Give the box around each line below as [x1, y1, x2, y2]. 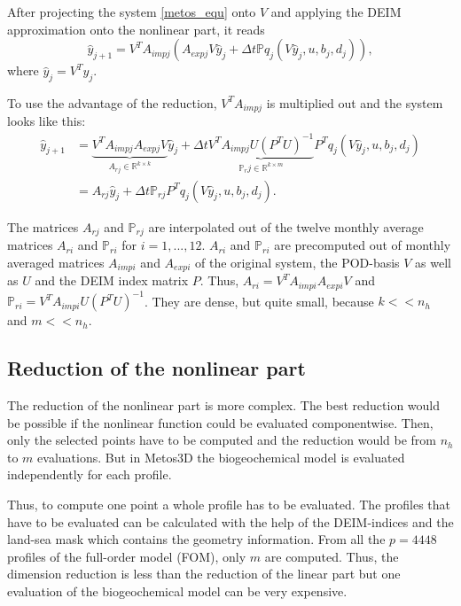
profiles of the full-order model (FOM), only [7, 547, 246, 565]
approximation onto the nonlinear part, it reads [7, 19, 265, 38]
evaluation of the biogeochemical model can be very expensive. [7, 581, 348, 600]
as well [415, 252, 452, 271]
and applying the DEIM [270, 3, 402, 20]
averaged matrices [7, 252, 105, 271]
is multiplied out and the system [266, 93, 443, 112]
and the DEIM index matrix [35, 271, 189, 290]
